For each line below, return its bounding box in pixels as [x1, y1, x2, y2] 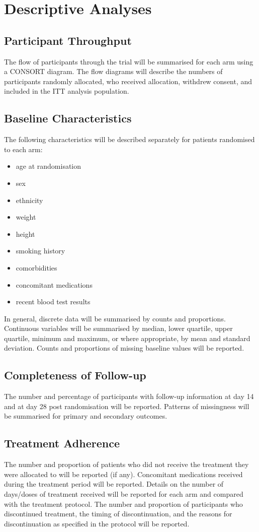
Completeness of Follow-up [4, 367, 146, 383]
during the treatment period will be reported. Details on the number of [4, 479, 224, 489]
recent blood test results [16, 296, 91, 307]
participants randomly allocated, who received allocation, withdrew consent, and [4, 76, 252, 86]
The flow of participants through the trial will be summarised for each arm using [4, 56, 253, 66]
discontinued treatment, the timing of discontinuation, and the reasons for [4, 508, 232, 519]
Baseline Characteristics [4, 110, 132, 126]
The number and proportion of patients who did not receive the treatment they [4, 459, 249, 470]
